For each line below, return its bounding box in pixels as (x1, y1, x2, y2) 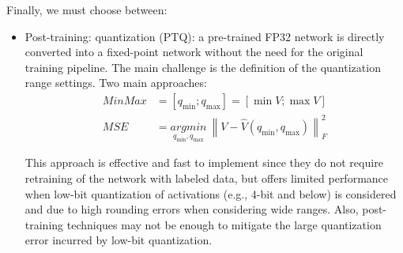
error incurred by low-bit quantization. (24, 232, 213, 248)
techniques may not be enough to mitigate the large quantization (66, 216, 382, 232)
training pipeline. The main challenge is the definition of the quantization (24, 59, 381, 75)
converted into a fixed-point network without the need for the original (24, 43, 363, 60)
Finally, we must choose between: (6, 2, 168, 17)
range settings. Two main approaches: (24, 74, 207, 91)
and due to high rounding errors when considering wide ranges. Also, (24, 201, 359, 217)
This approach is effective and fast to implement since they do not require (24, 154, 383, 171)
